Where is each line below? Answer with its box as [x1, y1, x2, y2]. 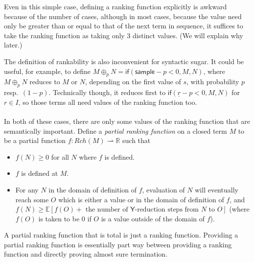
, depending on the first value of [85, 76, 181, 87]
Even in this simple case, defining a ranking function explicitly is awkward [4, 1, 227, 11]
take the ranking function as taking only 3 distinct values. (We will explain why [4, 30, 243, 40]
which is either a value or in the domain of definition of [58, 194, 224, 204]
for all [51, 151, 69, 162]
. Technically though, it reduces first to [48, 87, 166, 97]
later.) [4, 40, 23, 50]
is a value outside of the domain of [101, 213, 205, 223]
